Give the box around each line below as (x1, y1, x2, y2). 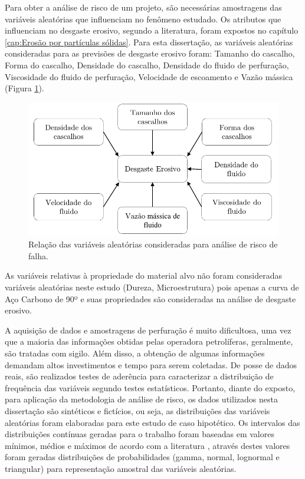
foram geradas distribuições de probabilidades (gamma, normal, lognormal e (5, 451, 280, 463)
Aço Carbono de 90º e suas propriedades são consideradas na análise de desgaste (5, 292, 296, 305)
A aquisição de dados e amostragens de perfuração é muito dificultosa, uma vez (5, 323, 291, 336)
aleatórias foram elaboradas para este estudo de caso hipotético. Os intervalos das (5, 416, 300, 428)
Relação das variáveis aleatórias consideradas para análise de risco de (28, 238, 278, 250)
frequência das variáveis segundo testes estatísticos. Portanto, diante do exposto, (5, 381, 296, 394)
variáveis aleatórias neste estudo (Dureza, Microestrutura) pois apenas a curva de (5, 281, 299, 293)
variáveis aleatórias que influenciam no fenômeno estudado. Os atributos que (5, 12, 281, 25)
